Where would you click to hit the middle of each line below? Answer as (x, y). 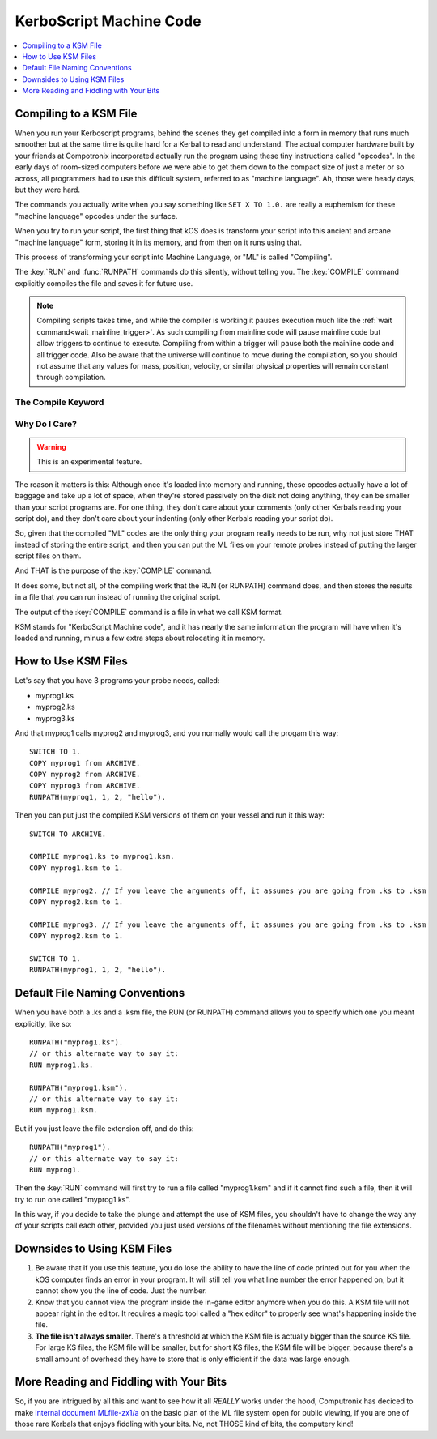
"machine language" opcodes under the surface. (96, 216)
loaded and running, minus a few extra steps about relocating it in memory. (140, 638)
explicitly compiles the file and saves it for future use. (104, 283)
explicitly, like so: (43, 1023)
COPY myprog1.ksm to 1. (76, 868)
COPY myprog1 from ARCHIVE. (85, 763)
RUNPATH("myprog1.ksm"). (78, 1087)
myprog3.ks (55, 718)
